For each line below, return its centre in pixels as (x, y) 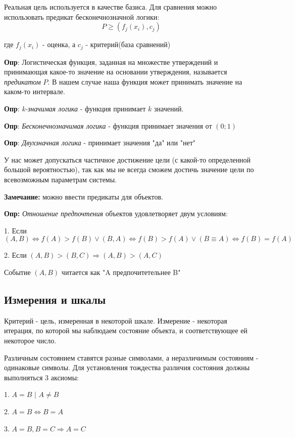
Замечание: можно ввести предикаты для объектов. (84, 196)
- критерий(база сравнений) (128, 44)
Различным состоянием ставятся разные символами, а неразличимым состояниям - (131, 357)
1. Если (15, 230)
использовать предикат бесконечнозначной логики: (82, 16)
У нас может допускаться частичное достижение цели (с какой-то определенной (128, 159)
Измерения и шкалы (55, 299)
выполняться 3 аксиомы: (41, 377)
